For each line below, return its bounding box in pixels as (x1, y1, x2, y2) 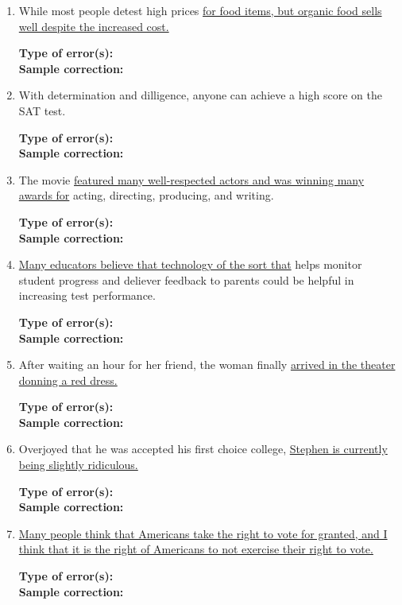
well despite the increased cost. (18, 17, 169, 34)
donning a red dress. (18, 371, 118, 388)
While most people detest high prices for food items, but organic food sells (18, 2, 382, 18)
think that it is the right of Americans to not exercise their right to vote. (18, 541, 373, 557)
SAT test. (18, 102, 66, 118)
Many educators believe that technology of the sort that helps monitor (18, 256, 362, 273)
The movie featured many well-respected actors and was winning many (18, 171, 365, 188)
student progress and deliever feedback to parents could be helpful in (18, 271, 354, 288)
